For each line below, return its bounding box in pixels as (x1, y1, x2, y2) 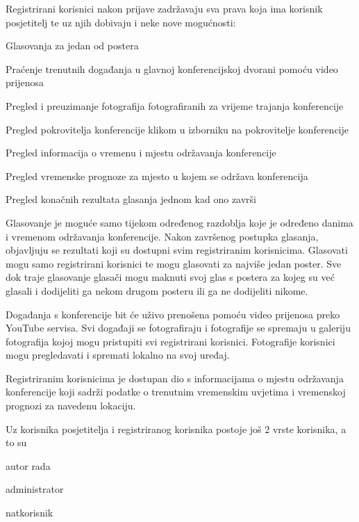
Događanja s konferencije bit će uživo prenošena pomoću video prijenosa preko (6, 307, 340, 321)
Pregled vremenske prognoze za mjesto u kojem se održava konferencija (6, 168, 308, 183)
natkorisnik (6, 505, 53, 520)
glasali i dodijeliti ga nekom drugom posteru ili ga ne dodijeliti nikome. (6, 283, 308, 297)
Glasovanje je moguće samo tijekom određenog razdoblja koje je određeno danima (6, 215, 353, 229)
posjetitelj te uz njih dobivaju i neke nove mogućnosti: (6, 15, 236, 29)
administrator (6, 482, 64, 496)
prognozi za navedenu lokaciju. (6, 398, 136, 413)
